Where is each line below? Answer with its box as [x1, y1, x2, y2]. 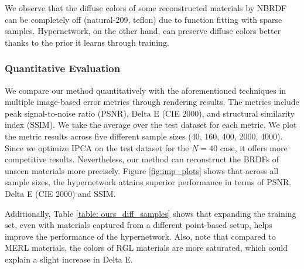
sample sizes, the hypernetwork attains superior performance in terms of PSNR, [5, 176, 292, 188]
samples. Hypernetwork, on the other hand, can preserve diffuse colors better [5, 25, 281, 37]
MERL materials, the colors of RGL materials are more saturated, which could [5, 241, 288, 254]
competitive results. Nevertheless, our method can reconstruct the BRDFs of [5, 153, 279, 165]
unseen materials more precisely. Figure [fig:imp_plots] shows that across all [5, 164, 279, 176]
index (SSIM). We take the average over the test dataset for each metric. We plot [5, 118, 297, 131]
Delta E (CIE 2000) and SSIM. [5, 187, 116, 199]
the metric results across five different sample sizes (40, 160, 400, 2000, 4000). [5, 130, 283, 142]
